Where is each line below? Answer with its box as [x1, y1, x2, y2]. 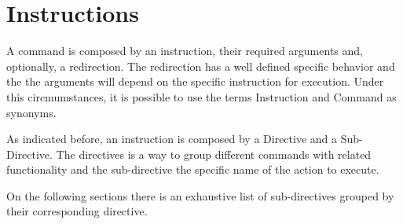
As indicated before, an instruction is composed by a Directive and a [6, 130, 338, 147]
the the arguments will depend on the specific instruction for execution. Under [6, 73, 384, 90]
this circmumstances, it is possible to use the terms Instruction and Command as [6, 88, 397, 105]
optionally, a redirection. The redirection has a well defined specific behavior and [6, 57, 395, 74]
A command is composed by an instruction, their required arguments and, [6, 42, 363, 59]
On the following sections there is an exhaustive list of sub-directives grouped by [6, 187, 394, 204]
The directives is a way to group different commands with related [56, 145, 372, 162]
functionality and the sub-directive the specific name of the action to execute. [6, 161, 379, 178]
